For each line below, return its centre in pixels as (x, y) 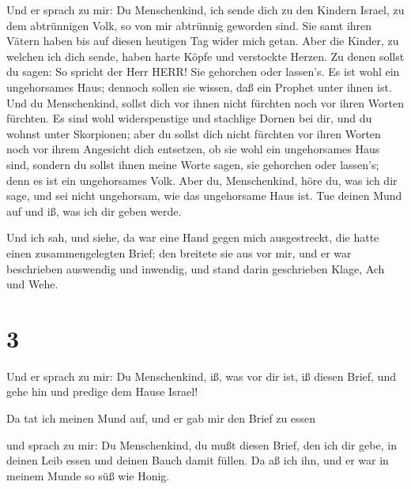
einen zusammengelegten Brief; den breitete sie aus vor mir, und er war (179, 252)
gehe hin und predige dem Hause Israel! (102, 391)
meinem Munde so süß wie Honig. (88, 475)
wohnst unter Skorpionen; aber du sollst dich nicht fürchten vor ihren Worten (194, 133)
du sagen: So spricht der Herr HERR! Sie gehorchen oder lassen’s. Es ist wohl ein (203, 71)
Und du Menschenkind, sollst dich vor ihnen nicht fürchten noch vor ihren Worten (205, 102)
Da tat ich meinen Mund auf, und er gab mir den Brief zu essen (161, 418)
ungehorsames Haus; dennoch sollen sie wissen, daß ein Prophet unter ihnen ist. (199, 87)
